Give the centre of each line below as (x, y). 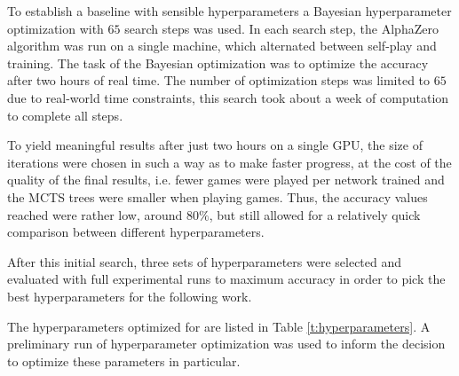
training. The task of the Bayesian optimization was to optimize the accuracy (218, 63)
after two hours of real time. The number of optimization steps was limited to (219, 80)
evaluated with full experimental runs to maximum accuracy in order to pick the (226, 279)
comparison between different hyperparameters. (136, 232)
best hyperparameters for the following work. (130, 296)
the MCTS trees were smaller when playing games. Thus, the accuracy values (218, 196)
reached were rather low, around (95, 214)
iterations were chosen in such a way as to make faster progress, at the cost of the (229, 162)
